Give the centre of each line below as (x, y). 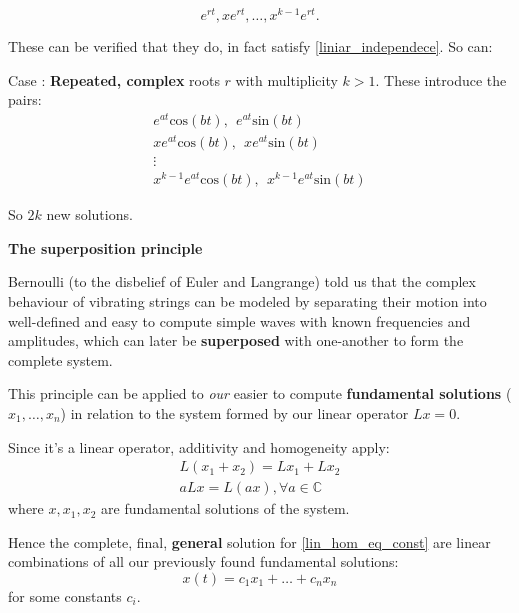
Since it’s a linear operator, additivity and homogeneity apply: (199, 446)
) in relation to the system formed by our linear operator (234, 412)
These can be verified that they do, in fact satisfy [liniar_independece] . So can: (250, 46)
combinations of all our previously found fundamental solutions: (203, 561)
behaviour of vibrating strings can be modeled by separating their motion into (247, 301)
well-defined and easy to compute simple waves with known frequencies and (239, 320)
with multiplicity (286, 79)
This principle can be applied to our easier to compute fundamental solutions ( (260, 393)
